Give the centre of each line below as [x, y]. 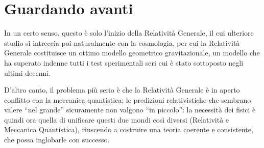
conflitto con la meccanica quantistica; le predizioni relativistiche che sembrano [128, 99]
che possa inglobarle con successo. [57, 140]
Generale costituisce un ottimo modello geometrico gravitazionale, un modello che [132, 53]
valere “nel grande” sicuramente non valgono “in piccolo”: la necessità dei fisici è [130, 110]
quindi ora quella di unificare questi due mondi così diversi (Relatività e [117, 119]
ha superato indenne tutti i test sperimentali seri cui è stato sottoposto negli [124, 62]
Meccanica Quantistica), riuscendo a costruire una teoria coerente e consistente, [129, 129]
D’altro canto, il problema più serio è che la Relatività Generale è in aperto [122, 90]
